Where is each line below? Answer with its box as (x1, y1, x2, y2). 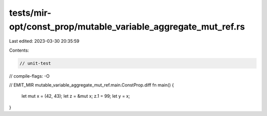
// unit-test (19, 60, 51, 66)
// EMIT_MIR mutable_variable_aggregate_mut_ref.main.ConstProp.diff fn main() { (9, 82, 174, 88)
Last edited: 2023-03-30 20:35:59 (9, 38, 80, 44)
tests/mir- (9, 7, 51, 18)
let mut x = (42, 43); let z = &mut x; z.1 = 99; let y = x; (21, 93, 131, 99)
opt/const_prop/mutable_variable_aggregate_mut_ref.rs (9, 21, 245, 32)
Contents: (9, 47, 29, 53)
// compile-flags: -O (9, 73, 50, 79)
